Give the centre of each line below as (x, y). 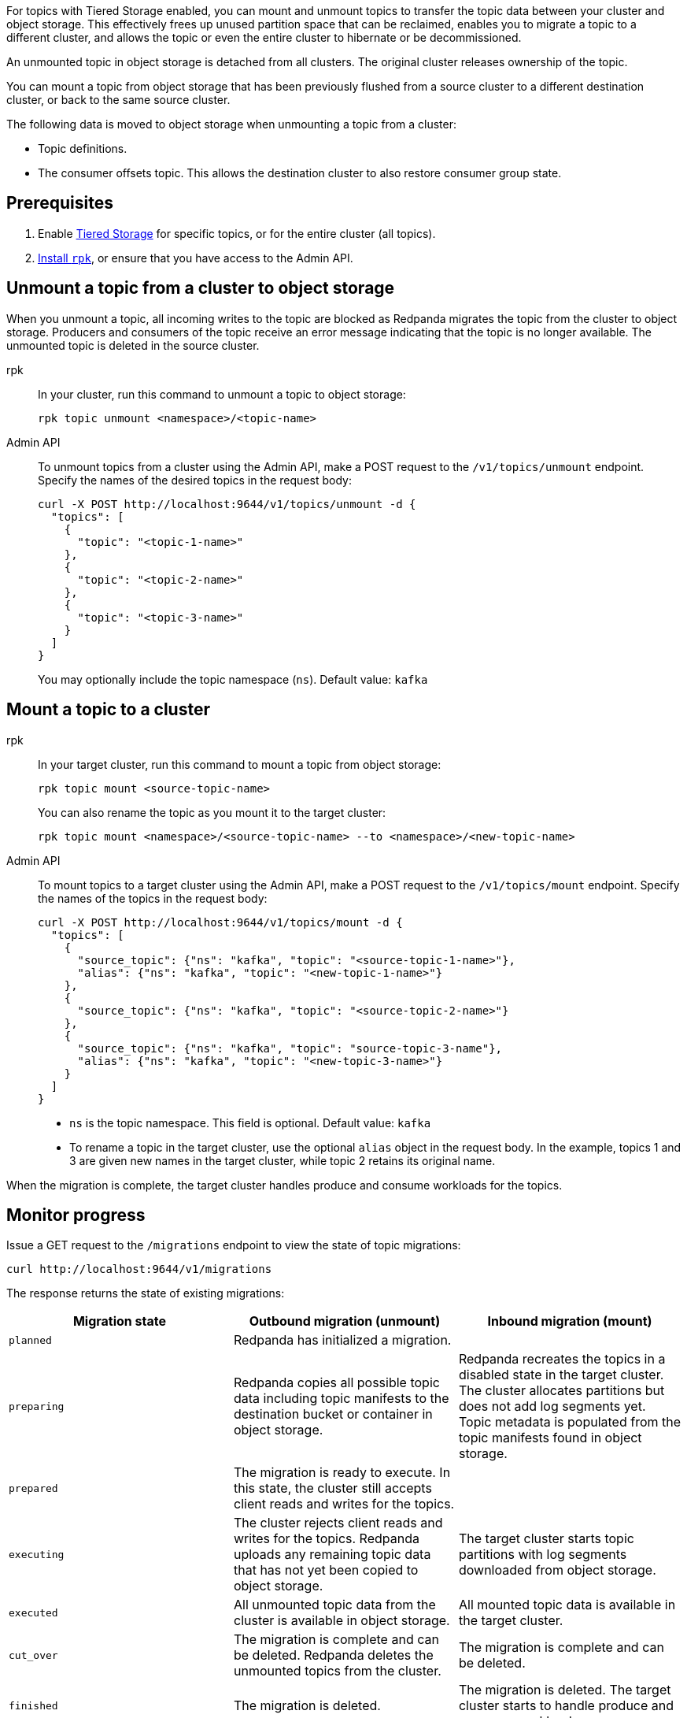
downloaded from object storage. (557, 1570)
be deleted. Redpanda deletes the (333, 1655)
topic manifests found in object (550, 1438)
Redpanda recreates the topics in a (562, 1359)
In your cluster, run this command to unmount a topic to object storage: (222, 394)
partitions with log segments (543, 1555)
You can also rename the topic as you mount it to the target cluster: (212, 812)
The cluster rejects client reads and (338, 1523)
